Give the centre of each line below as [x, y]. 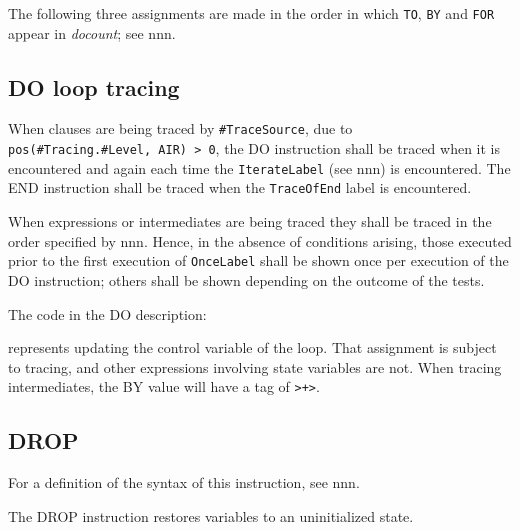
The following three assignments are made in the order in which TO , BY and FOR [251, 13]
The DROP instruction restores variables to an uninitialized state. [211, 515]
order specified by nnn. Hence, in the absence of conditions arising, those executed [260, 240]
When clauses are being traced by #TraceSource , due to [180, 128]
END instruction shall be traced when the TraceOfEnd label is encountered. [240, 187]
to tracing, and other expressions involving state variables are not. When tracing [255, 366]
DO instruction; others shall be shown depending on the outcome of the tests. [246, 279]
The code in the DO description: [107, 313]
